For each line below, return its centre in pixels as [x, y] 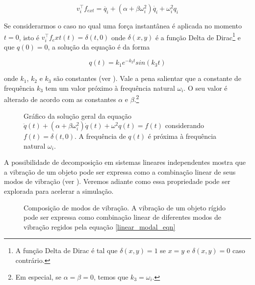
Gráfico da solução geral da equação [77, 116]
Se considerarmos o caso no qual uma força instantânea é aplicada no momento [123, 26]
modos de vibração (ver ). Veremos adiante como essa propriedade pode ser [117, 181]
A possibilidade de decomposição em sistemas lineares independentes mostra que [125, 162]
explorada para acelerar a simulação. [59, 191]
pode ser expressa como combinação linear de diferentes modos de [122, 217]
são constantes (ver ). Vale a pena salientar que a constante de [147, 78]
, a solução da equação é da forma [99, 47]
